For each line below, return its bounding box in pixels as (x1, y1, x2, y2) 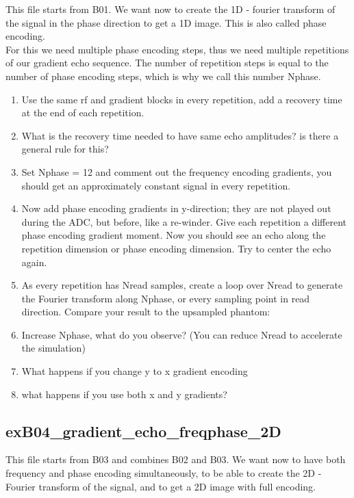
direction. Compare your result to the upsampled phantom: (21, 304, 270, 319)
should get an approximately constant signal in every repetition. (21, 178, 291, 192)
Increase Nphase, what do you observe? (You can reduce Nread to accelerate (21, 327, 342, 341)
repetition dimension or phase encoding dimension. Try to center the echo (21, 241, 331, 255)
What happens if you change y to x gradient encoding (21, 364, 248, 378)
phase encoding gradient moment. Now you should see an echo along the (21, 228, 326, 242)
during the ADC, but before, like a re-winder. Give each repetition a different (21, 214, 347, 228)
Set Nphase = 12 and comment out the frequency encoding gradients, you (21, 164, 332, 179)
